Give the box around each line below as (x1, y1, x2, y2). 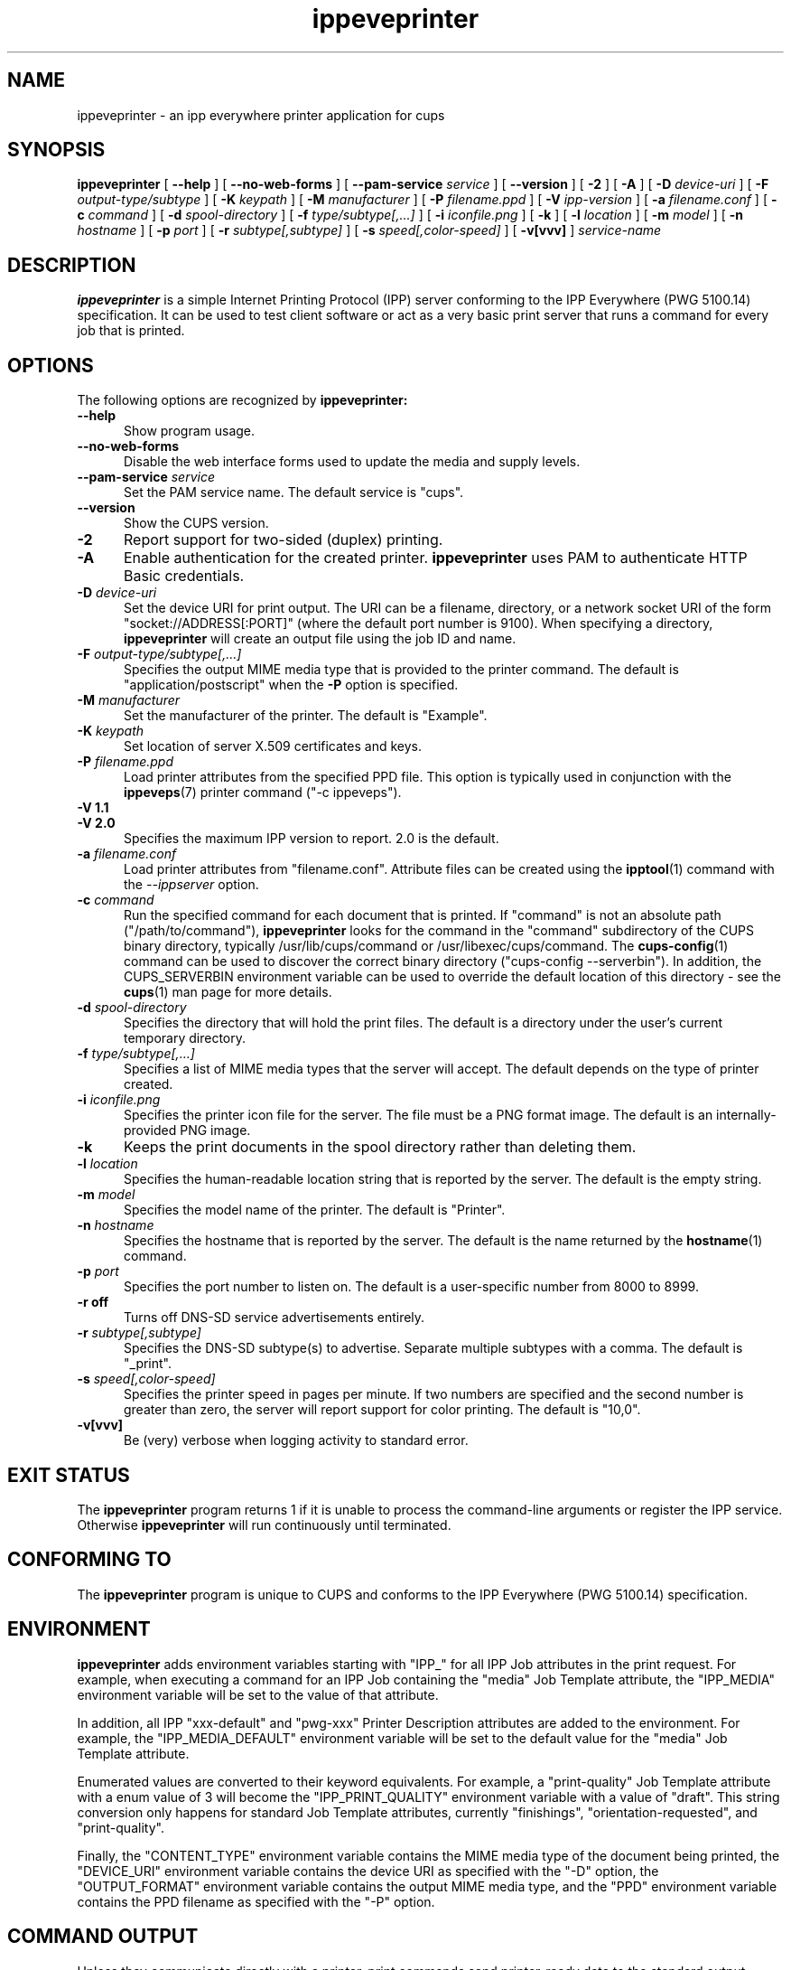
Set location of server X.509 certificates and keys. (124, 738, 422, 755)
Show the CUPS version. (124, 515, 269, 531)
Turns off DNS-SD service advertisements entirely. (124, 1309, 425, 1326)
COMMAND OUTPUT (7, 1925, 199, 1948)
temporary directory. (124, 1030, 247, 1046)
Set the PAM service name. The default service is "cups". (124, 484, 464, 501)
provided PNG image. (124, 1122, 251, 1139)
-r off (77, 1294, 109, 1310)
